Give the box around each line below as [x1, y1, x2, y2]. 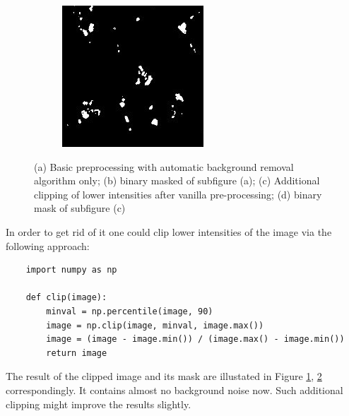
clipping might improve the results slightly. [6, 396, 191, 411]
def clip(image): [25, 292, 107, 303]
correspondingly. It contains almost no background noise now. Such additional [6, 382, 343, 397]
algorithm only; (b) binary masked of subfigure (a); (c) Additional [34, 173, 320, 188]
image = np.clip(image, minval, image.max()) [46, 320, 264, 331]
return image [46, 347, 107, 358]
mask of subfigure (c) [34, 201, 126, 215]
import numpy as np [25, 265, 117, 275]
